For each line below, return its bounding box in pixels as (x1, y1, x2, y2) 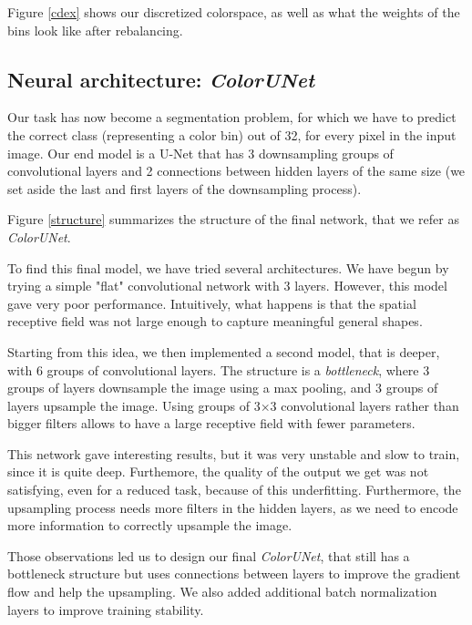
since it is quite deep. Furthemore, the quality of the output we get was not (7, 462, 429, 481)
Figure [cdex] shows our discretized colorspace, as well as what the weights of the (7, 3, 460, 21)
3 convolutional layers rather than (270, 395, 459, 415)
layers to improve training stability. (7, 599, 204, 619)
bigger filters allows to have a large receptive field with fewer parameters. (7, 414, 416, 433)
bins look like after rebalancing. (7, 20, 183, 39)
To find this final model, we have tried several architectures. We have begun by (7, 258, 449, 277)
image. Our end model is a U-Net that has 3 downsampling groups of (7, 143, 394, 162)
